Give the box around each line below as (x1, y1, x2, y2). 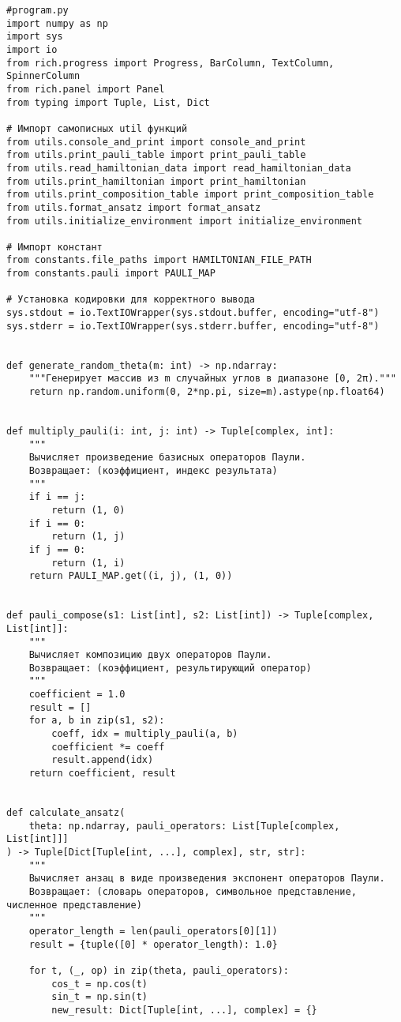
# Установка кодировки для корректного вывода (6, 294, 255, 306)
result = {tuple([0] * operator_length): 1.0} (28, 938, 278, 950)
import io (6, 43, 58, 55)
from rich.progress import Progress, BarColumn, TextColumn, (6, 57, 335, 69)
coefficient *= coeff (51, 741, 165, 753)
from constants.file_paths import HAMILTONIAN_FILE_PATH (6, 254, 312, 266)
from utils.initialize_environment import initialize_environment (6, 215, 363, 227)
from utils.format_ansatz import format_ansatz (6, 201, 261, 213)
